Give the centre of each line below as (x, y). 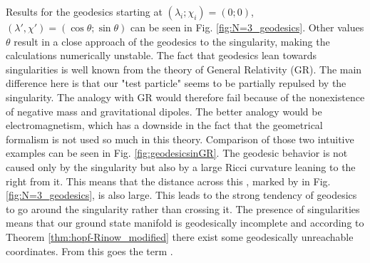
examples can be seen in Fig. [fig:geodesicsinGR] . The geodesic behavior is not (177, 153)
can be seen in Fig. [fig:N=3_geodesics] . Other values (247, 27)
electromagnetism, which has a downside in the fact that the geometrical (164, 125)
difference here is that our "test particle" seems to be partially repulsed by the (176, 83)
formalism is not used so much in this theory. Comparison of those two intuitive (180, 139)
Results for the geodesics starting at (84, 11)
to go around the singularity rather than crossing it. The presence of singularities (183, 208)
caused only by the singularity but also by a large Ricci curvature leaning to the (181, 166)
